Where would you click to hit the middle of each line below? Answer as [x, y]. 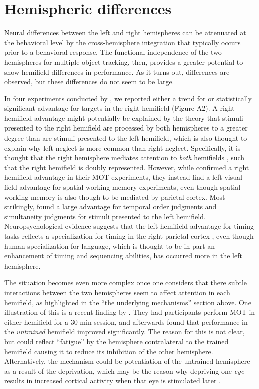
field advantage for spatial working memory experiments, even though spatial [122, 187]
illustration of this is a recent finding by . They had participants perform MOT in [130, 312]
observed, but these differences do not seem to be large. [89, 82]
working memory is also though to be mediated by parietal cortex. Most [115, 197]
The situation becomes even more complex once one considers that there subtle [125, 282]
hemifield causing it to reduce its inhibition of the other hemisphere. [109, 351]
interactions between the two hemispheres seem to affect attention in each [117, 292]
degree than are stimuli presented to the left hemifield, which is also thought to [126, 138]
